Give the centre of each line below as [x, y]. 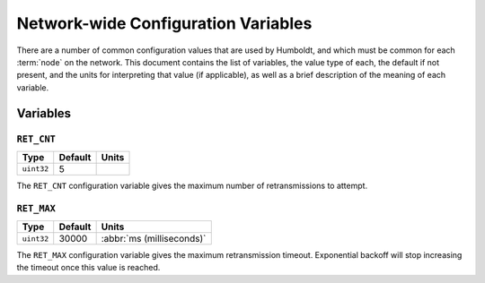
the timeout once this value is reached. [88, 268]
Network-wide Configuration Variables [164, 23]
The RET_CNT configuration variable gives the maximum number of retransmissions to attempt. [192, 185]
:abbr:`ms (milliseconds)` [154, 239]
